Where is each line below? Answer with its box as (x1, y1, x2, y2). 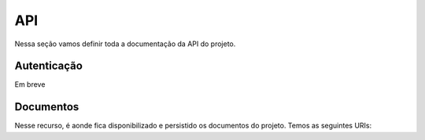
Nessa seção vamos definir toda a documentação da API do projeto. (14, 39, 236, 48)
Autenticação (14, 59, 83, 73)
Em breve (14, 80, 46, 89)
